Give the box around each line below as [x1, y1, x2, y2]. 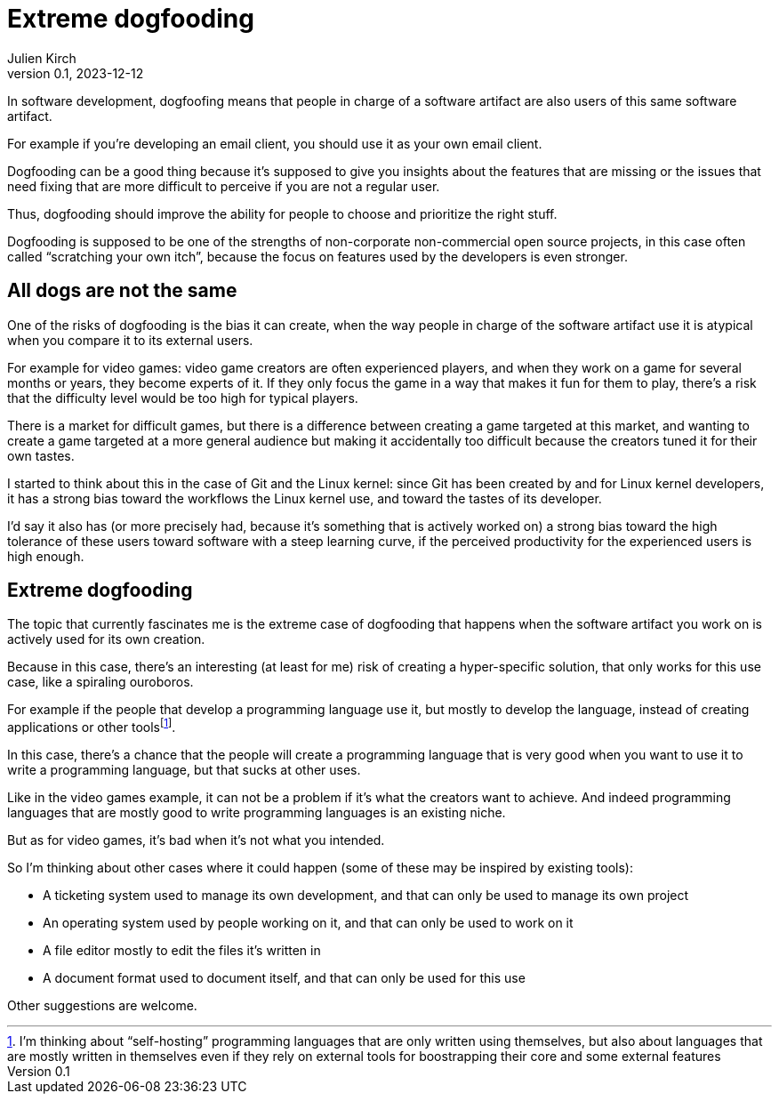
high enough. [7, 548, 84, 564]
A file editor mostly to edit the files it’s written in [43, 943, 321, 959]
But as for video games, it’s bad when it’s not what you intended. [7, 832, 385, 848]
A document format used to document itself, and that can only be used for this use [43, 970, 526, 986]
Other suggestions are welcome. [7, 998, 197, 1014]
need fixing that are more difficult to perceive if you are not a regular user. [7, 178, 440, 194]
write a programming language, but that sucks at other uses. [7, 762, 361, 778]
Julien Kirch [7, 50, 76, 66]
